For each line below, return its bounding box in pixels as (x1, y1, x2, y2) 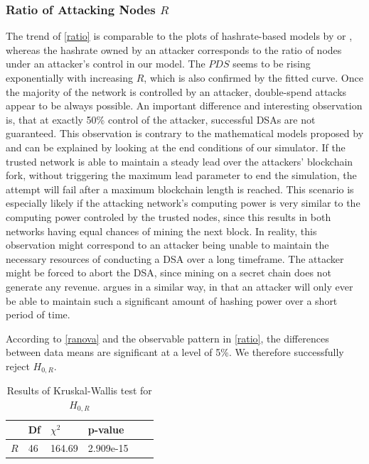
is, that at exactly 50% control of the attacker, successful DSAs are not (6, 112, 316, 126)
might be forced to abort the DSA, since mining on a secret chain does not (6, 265, 331, 280)
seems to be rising (232, 56, 311, 71)
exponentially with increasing (6, 70, 134, 85)
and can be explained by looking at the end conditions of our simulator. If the (6, 139, 346, 154)
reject (6, 358, 30, 373)
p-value (87, 422, 124, 437)
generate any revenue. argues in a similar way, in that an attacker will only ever (6, 279, 353, 293)
